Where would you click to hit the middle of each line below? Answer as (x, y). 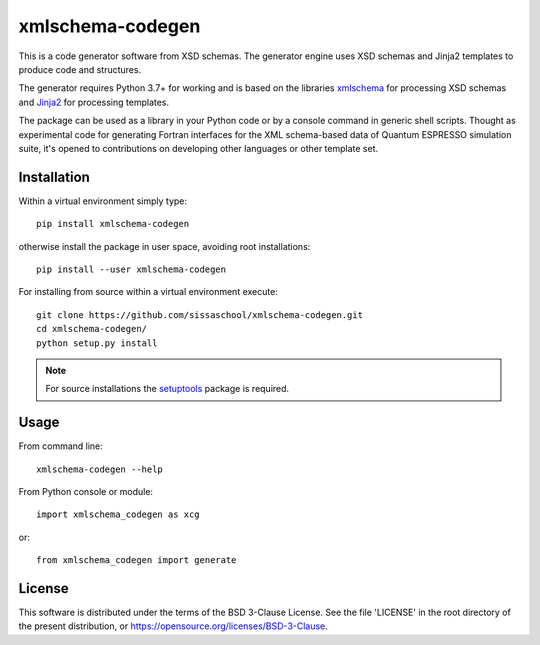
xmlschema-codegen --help (100, 469)
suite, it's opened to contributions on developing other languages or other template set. (198, 148)
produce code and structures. (80, 69)
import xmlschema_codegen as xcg (118, 514)
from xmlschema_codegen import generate (136, 560)
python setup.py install (97, 343)
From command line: (61, 446)
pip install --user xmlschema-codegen (131, 269)
